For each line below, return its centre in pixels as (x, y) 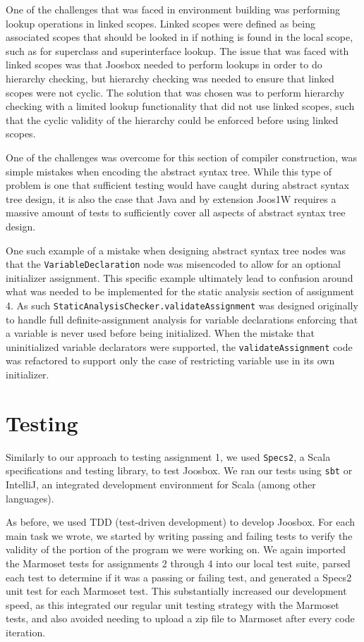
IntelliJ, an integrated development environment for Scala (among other (161, 484)
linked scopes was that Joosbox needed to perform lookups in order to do (164, 64)
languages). (30, 498)
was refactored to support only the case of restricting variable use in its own (170, 360)
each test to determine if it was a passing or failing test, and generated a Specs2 (179, 577)
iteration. (26, 632)
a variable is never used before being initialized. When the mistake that (160, 333)
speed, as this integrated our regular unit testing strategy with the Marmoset (172, 604)
